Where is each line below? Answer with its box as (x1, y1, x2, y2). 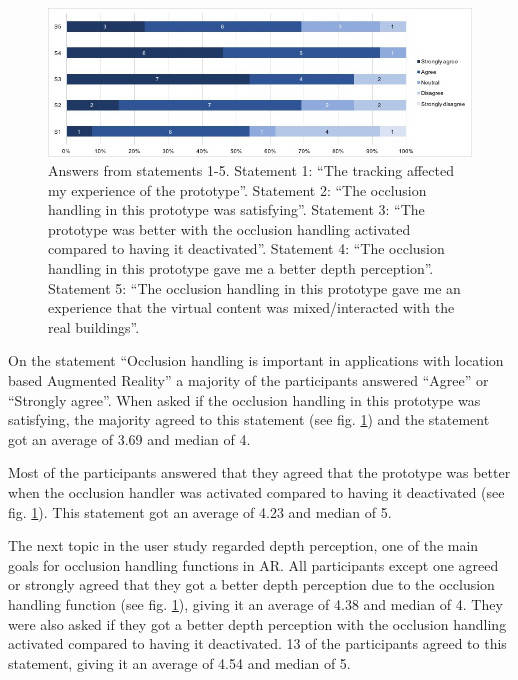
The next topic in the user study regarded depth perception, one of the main (8, 535, 479, 556)
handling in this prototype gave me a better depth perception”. (48, 258, 434, 279)
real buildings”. (48, 316, 140, 337)
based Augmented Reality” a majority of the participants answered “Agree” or (8, 370, 489, 391)
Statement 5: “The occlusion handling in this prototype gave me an (48, 277, 461, 298)
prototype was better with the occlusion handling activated (48, 218, 411, 239)
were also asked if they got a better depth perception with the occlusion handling (8, 613, 507, 634)
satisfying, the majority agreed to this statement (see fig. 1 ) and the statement (8, 409, 490, 430)
